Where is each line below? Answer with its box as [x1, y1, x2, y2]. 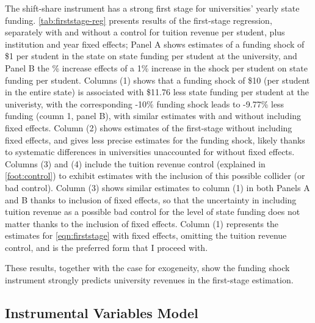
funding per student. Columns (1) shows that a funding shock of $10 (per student [5, 73, 310, 86]
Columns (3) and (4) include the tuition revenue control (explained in [5, 157, 266, 170]
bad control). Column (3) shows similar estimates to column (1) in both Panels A [5, 181, 310, 194]
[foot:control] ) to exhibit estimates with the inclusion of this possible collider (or [5, 169, 305, 182]
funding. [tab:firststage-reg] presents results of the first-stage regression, [5, 13, 272, 26]
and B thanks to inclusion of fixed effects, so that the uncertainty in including [5, 193, 297, 206]
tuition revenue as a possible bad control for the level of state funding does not [5, 205, 300, 218]
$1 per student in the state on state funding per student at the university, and [5, 49, 297, 62]
